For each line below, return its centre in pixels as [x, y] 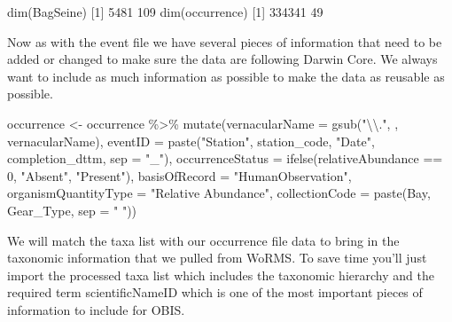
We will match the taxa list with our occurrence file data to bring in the [203, 240]
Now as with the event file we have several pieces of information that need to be [225, 41]
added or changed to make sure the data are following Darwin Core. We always [222, 59]
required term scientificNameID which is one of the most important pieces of [215, 292]
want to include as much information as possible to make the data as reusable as [226, 76]
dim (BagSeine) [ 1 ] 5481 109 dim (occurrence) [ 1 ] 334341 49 [165, 12]
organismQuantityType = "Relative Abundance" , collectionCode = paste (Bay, [219, 193]
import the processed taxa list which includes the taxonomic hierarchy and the [221, 275]
